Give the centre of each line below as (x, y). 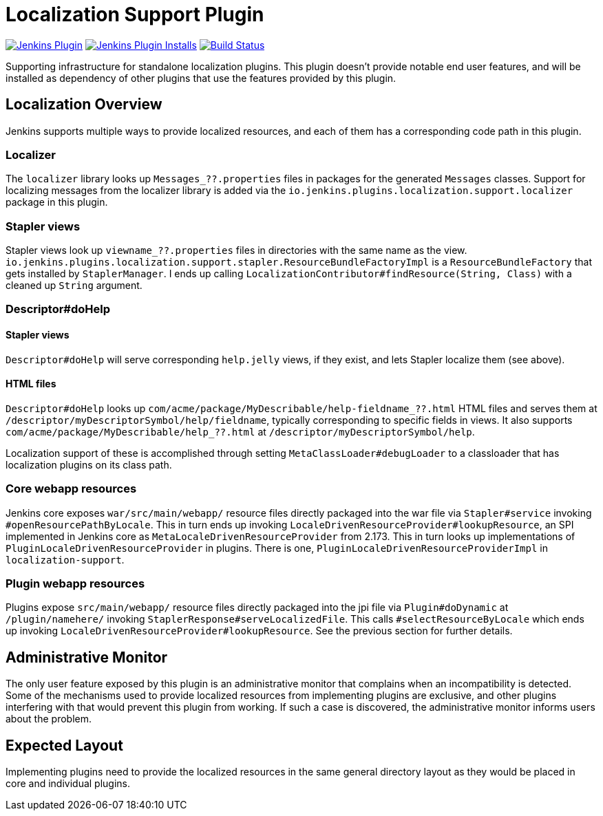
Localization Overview (84, 105)
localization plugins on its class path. (89, 464)
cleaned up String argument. (74, 286)
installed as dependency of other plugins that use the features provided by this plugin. (201, 78)
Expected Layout (64, 745)
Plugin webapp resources (75, 584)
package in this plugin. (57, 202)
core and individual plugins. (68, 784)
